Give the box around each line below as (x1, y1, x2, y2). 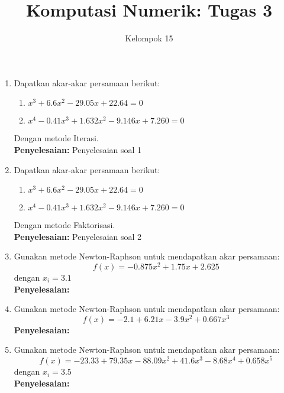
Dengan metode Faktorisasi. (14, 219, 115, 231)
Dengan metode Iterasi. (14, 132, 99, 144)
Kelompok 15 (125, 32, 173, 44)
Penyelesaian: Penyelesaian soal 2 (14, 230, 142, 242)
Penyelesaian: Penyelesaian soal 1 (14, 143, 142, 155)
